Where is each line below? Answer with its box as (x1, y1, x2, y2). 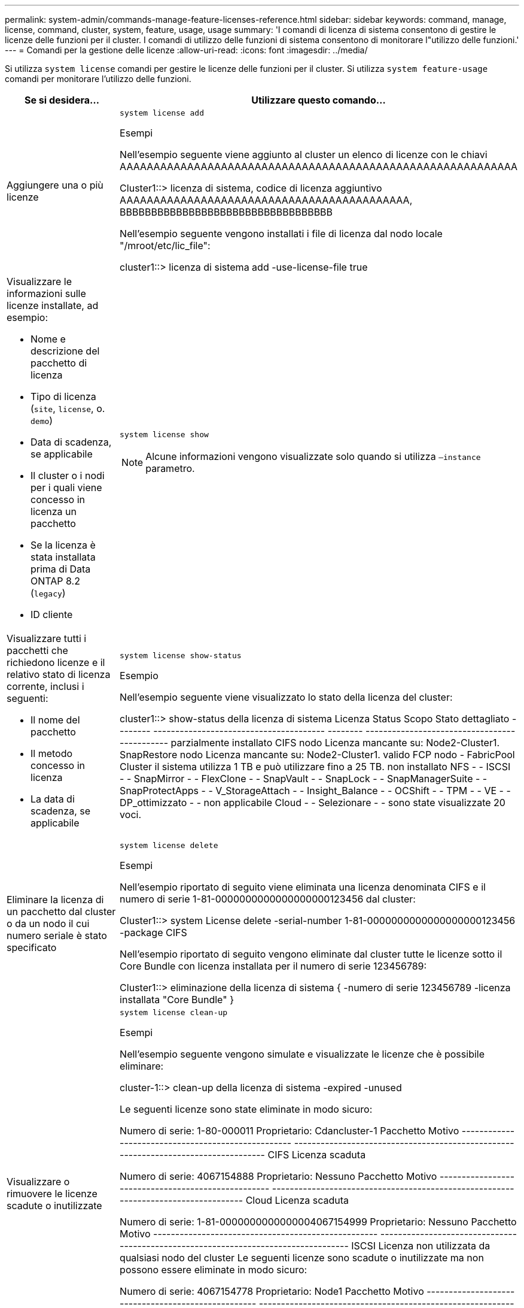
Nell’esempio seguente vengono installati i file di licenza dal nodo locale (120, 228, 443, 240)
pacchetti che (7, 644, 68, 656)
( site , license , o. (31, 402, 105, 414)
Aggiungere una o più (7, 178, 103, 191)
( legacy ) (31, 587, 66, 599)
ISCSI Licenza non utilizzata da (351, 1240, 491, 1252)
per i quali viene (31, 482, 102, 493)
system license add (120, 108, 204, 117)
